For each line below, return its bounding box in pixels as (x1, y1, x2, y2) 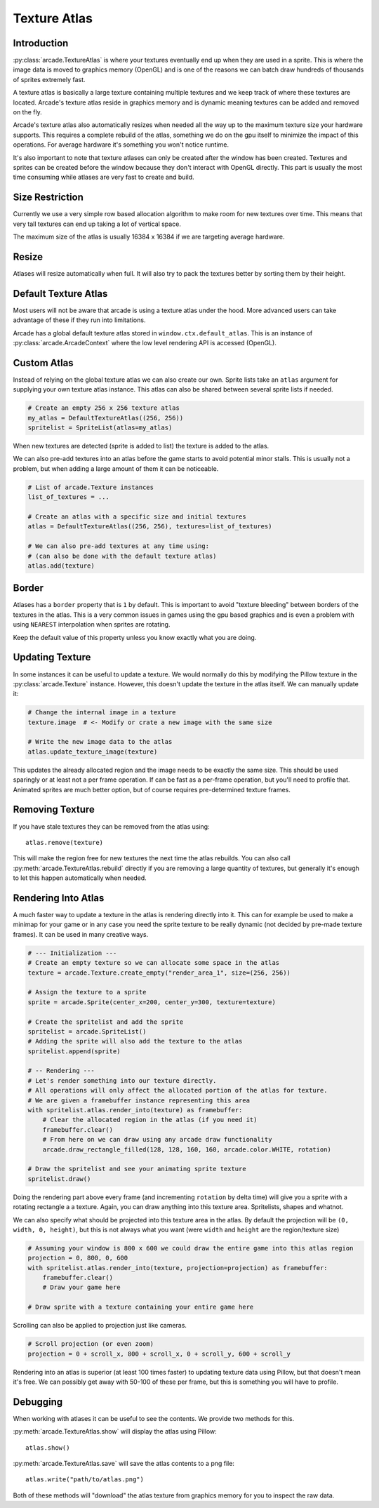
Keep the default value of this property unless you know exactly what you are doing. (13, 633, 257, 641)
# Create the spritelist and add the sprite (27, 1017, 184, 1026)
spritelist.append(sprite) (27, 1047, 121, 1055)
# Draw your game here (42, 1283, 121, 1291)
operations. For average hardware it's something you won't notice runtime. (13, 140, 230, 149)
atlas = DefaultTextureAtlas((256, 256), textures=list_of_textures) (27, 523, 272, 531)
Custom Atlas (13, 356, 74, 368)
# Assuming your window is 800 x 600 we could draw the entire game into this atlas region (27, 1244, 354, 1252)
